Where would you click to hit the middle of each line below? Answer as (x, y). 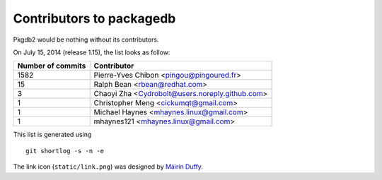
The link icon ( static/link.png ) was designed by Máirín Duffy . (108, 167)
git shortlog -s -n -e (65, 151)
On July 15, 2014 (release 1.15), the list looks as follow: (92, 52)
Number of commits (52, 66)
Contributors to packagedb (94, 18)
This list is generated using (52, 135)
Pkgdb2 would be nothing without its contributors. (86, 40)
